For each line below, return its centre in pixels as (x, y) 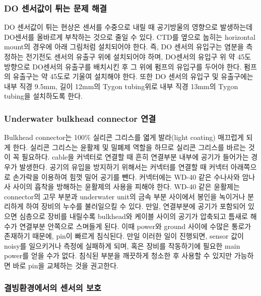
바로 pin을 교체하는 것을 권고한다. (66, 265)
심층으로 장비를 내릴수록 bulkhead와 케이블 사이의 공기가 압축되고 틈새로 (134, 216)
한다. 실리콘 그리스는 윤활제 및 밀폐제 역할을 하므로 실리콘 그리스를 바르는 (129, 147)
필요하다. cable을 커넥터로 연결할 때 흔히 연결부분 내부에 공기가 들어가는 (135, 157)
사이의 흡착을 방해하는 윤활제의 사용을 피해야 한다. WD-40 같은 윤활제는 (126, 187)
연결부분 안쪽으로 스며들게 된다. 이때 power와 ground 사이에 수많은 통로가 (135, 226)
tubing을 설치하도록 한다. (43, 96)
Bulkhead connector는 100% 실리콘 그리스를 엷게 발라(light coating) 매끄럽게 (124, 137)
